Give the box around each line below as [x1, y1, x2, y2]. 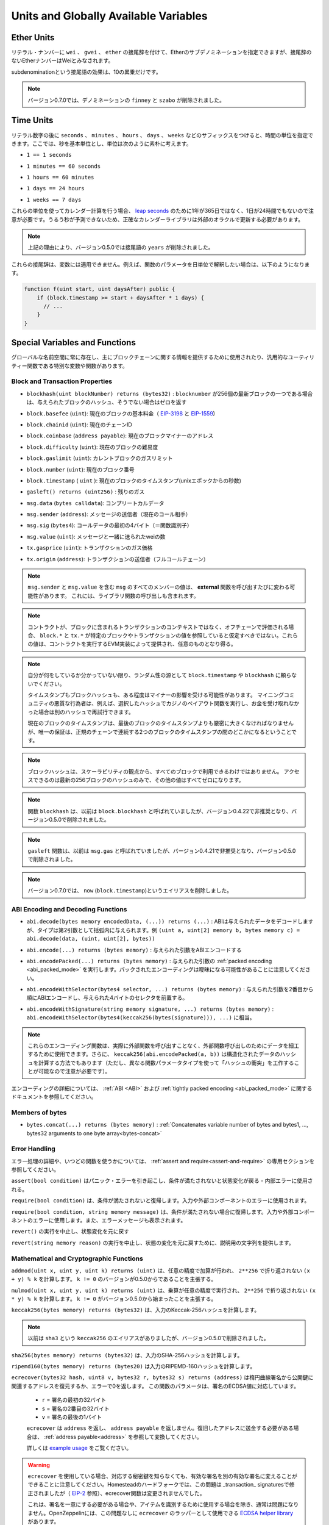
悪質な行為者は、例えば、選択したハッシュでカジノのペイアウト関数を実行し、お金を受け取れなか [54, 700, 300, 707]
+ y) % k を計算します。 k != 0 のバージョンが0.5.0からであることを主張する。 [11, 1276, 217, 1283]
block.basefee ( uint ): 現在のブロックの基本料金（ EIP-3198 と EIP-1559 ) [26, 409, 216, 417]
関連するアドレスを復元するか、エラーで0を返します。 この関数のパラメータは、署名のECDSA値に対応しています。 [11, 1382, 300, 1390]
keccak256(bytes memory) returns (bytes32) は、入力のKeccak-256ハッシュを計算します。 [11, 1306, 260, 1314]
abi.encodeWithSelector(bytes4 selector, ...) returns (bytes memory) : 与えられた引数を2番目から [26, 986, 314, 993]
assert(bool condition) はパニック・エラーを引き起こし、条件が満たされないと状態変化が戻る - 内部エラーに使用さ [11, 1177, 313, 1185]
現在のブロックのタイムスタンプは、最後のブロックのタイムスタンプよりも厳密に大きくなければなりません [27, 720, 294, 727]
